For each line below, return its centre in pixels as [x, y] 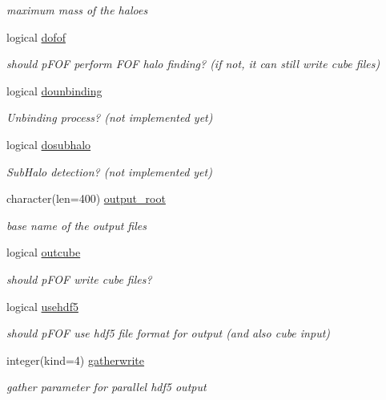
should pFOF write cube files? [79, 279]
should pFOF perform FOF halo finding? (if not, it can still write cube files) [193, 64]
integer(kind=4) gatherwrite [76, 360]
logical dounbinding [54, 90]
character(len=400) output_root [86, 198]
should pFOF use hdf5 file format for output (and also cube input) [169, 333]
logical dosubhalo [49, 144]
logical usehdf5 [42, 306]
